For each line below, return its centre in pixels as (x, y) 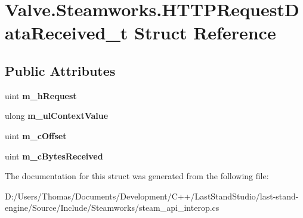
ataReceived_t (67, 33)
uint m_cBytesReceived (54, 156)
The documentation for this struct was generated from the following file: (137, 176)
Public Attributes (60, 70)
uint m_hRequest (41, 95)
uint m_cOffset (36, 135)
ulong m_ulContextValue (57, 116)
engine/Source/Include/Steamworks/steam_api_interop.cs (112, 208)
